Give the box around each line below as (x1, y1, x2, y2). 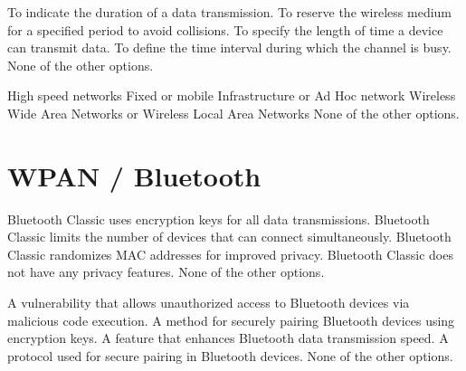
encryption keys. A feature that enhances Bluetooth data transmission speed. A (7, 328, 449, 347)
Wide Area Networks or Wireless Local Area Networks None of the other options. (7, 103, 460, 122)
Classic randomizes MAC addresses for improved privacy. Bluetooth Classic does (7, 244, 453, 263)
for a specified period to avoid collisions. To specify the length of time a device (7, 20, 443, 39)
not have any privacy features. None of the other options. (7, 262, 325, 281)
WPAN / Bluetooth (7, 157, 262, 194)
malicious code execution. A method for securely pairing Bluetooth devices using (7, 310, 455, 329)
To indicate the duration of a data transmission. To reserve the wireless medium (7, 3, 452, 21)
